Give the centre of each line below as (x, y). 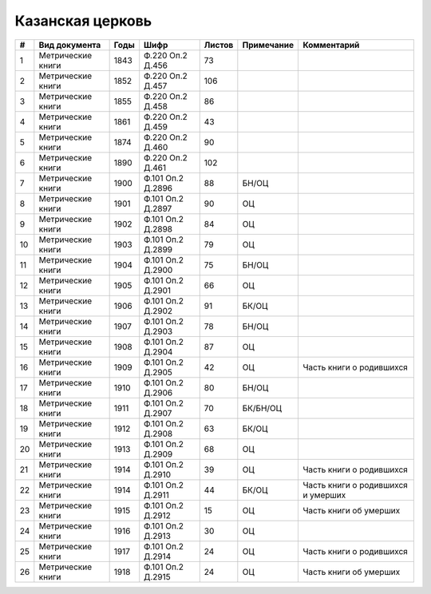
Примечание (268, 45)
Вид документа (70, 45)
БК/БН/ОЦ (262, 408)
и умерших (324, 495)
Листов (219, 45)
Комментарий (331, 45)
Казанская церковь (83, 21)
